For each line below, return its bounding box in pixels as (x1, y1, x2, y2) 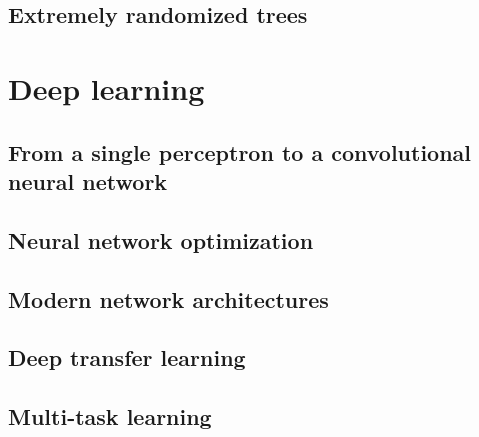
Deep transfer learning (8, 342, 246, 373)
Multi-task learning (8, 401, 212, 432)
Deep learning (8, 67, 205, 108)
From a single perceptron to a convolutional (8, 136, 472, 167)
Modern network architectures (8, 283, 329, 314)
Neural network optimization (8, 224, 314, 255)
